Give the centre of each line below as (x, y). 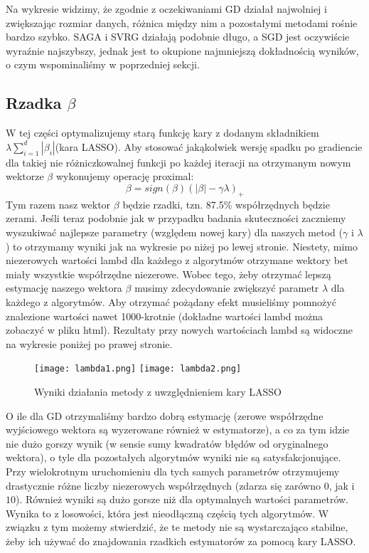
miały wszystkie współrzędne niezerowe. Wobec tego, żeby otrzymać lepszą (169, 274)
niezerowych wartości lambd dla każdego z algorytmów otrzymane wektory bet (177, 260)
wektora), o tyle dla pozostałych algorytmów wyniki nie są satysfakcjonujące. (173, 457)
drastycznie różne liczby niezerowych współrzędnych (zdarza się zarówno (164, 485)
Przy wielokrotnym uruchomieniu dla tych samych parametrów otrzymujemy (173, 471)
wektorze (25, 176)
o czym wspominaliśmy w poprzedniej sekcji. (103, 64)
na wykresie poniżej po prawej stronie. (89, 343)
